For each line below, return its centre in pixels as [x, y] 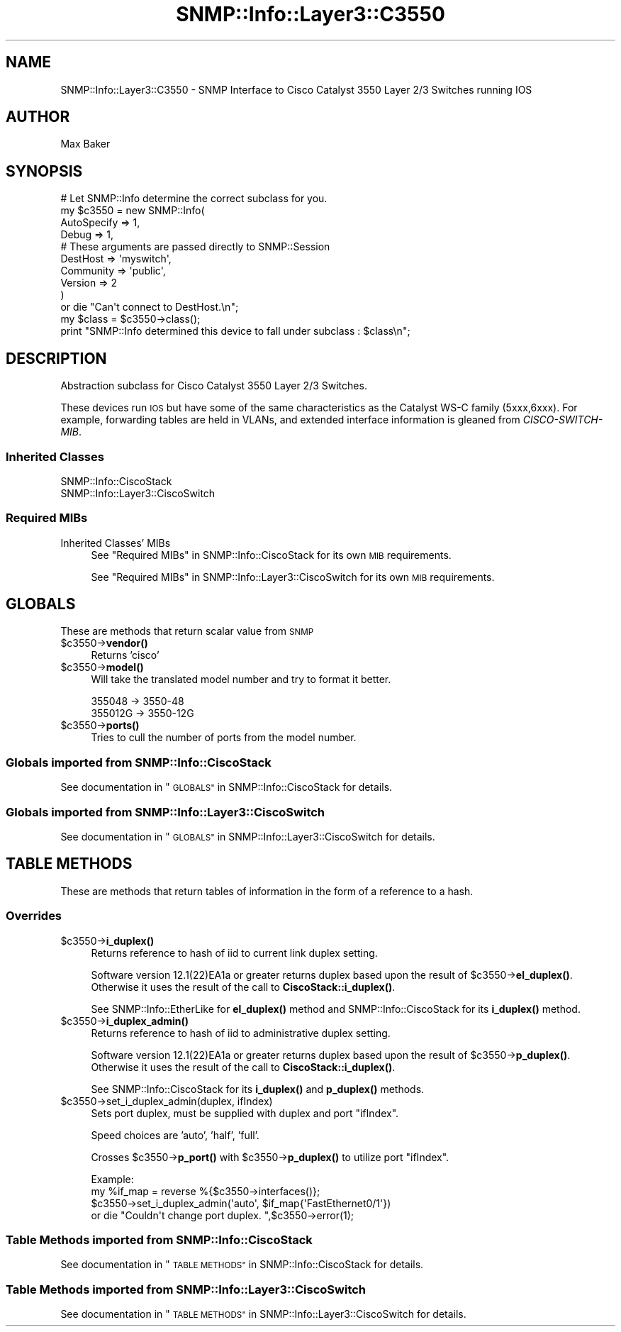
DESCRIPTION [56, 358]
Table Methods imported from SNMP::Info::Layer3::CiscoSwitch [186, 1289]
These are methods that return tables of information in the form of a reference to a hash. [267, 891]
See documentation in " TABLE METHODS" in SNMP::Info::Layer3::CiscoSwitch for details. [263, 1314]
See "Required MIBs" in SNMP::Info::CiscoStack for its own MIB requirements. [271, 555]
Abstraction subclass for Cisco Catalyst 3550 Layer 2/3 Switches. [214, 386]
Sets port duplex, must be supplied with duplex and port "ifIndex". [245, 1113]
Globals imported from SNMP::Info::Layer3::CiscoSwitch [166, 812]
